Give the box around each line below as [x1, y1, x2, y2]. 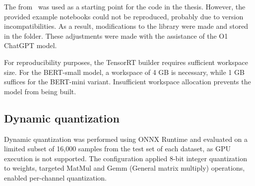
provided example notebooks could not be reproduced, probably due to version [4, 11, 244, 21]
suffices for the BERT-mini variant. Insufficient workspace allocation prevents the [4, 76, 251, 87]
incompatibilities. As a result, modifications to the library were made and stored [4, 21, 249, 31]
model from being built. [4, 86, 76, 96]
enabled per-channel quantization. [4, 172, 107, 183]
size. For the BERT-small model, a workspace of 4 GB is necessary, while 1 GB [4, 66, 245, 77]
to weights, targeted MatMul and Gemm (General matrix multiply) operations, [4, 163, 245, 173]
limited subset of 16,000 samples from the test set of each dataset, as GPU [4, 143, 231, 154]
